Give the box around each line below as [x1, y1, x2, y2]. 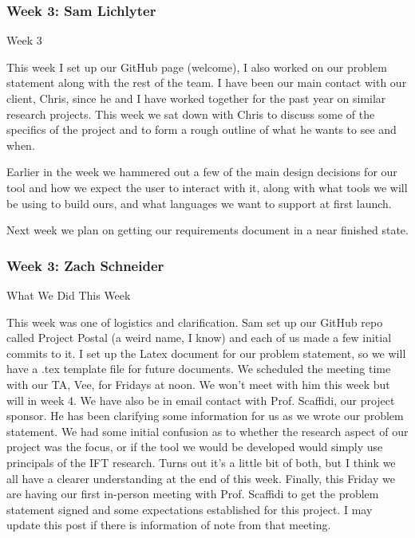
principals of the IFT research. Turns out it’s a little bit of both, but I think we [6, 454, 396, 470]
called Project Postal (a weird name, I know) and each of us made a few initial [6, 329, 392, 346]
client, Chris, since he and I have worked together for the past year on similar [6, 90, 386, 106]
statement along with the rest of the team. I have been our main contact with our [6, 74, 407, 91]
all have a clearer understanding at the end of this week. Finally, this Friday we [6, 469, 395, 486]
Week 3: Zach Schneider [6, 255, 164, 275]
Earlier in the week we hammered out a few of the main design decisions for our [6, 163, 397, 180]
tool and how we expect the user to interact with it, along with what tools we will [6, 179, 408, 195]
